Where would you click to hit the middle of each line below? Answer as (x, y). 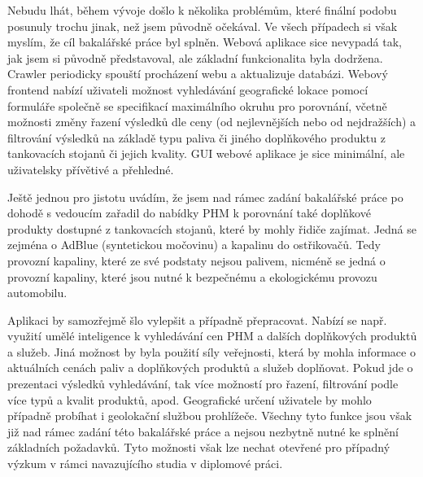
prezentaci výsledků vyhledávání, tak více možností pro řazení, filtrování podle (203, 384)
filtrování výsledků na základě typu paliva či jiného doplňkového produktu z (196, 137)
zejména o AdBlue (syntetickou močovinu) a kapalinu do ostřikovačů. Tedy (194, 245)
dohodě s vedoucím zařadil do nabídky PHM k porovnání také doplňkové (189, 213)
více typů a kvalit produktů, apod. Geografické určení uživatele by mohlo (190, 399)
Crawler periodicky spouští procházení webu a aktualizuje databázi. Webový (198, 74)
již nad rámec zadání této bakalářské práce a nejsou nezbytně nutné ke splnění (203, 431)
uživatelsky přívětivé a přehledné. (91, 169)
